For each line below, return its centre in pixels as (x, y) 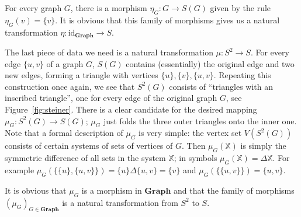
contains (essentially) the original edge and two (210, 63)
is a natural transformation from (120, 202)
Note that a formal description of (64, 133)
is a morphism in (112, 190)
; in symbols (196, 158)
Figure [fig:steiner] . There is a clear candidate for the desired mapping (131, 109)
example (20, 170)
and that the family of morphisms (234, 190)
